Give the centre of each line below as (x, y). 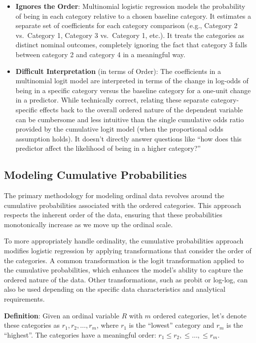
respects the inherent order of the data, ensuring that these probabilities (113, 215)
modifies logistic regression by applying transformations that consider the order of (128, 251)
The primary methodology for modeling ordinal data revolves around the (114, 195)
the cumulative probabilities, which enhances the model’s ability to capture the (124, 270)
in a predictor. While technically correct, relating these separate (112, 100)
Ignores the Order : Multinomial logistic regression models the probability (130, 6)
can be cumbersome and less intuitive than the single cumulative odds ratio (130, 119)
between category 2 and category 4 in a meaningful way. (100, 54)
